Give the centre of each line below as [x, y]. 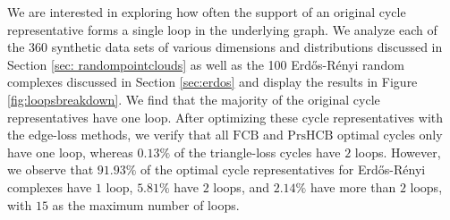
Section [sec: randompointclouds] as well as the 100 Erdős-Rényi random [206, 64]
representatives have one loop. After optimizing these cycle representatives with [225, 117]
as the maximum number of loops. [146, 204]
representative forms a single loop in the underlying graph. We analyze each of [222, 29]
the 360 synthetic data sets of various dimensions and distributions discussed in [225, 47]
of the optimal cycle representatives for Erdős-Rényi [283, 169]
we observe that [51, 169]
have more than [353, 186]
